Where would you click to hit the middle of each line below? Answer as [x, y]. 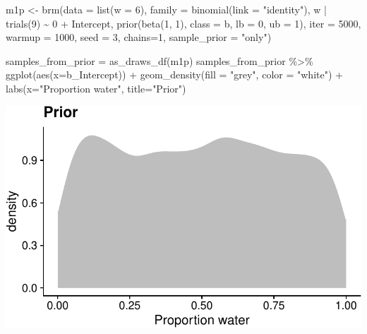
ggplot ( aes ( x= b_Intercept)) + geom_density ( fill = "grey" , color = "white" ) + [174, 74]
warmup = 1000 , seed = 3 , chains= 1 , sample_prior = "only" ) [139, 37]
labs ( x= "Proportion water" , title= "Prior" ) [96, 88]
